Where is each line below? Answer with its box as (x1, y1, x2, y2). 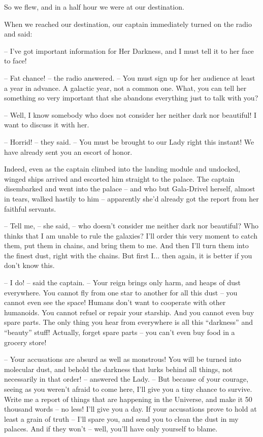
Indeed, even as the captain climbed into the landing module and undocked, (4, 163, 240, 174)
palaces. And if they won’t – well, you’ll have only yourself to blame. (4, 423, 218, 434)
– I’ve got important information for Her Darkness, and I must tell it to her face (4, 45, 254, 56)
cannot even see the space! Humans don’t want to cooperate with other (4, 297, 226, 308)
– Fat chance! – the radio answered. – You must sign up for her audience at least (4, 72, 255, 83)
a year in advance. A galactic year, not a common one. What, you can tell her (4, 82, 247, 93)
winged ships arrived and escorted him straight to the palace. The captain (4, 173, 235, 184)
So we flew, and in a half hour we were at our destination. (4, 2, 184, 12)
